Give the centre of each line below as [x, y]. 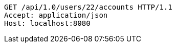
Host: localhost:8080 [47, 23]
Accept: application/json [56, 15]
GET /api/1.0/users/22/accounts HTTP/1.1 [88, 7]
